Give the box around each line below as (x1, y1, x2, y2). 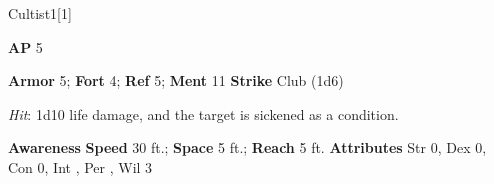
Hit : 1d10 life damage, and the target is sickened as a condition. (8, 103, 399, 124)
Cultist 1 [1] (8, 3, 72, 23)
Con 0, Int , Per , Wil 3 (8, 156, 153, 177)
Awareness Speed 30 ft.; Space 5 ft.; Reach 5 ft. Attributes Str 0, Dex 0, (8, 137, 487, 158)
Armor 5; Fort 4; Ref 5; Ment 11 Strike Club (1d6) (8, 70, 344, 91)
